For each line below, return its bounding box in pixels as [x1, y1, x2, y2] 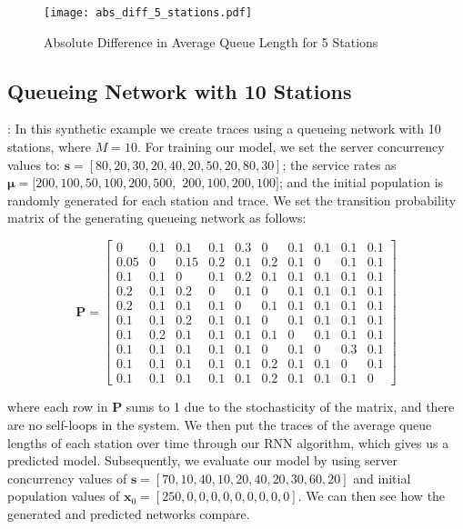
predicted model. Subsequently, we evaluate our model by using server [7, 451, 398, 470]
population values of [7, 486, 120, 505]
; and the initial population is [278, 173, 444, 192]
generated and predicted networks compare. [7, 504, 250, 523]
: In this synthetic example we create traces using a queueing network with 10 [7, 119, 441, 138]
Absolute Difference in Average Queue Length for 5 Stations [44, 32, 378, 51]
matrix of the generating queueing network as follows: [7, 208, 307, 227]
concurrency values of [7, 468, 127, 487]
